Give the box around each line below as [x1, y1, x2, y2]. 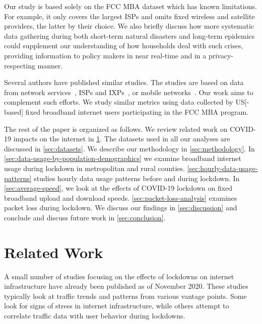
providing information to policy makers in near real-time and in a [4, 50, 207, 60]
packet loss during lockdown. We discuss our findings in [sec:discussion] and [4, 202, 237, 213]
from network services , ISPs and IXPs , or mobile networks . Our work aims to [4, 87, 253, 97]
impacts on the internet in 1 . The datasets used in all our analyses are [13, 133, 230, 144]
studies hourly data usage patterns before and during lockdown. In [34, 173, 240, 183]
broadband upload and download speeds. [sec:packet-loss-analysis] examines [4, 192, 237, 203]
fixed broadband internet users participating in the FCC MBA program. [25, 106, 249, 117]
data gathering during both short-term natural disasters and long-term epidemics [4, 30, 255, 41]
